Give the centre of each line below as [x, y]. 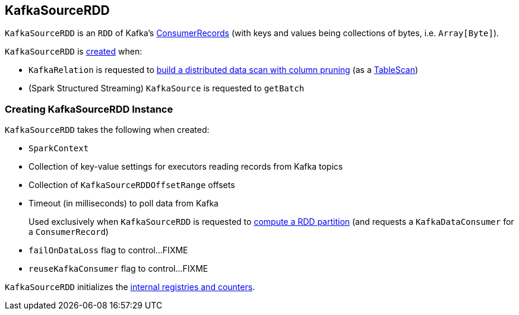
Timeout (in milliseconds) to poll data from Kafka [124, 203]
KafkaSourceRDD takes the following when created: [107, 130]
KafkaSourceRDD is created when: [74, 52]
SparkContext [59, 149]
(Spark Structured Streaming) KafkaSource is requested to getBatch [167, 88]
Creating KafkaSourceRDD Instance [89, 109]
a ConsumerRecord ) [69, 232]
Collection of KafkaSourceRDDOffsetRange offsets [132, 185]
